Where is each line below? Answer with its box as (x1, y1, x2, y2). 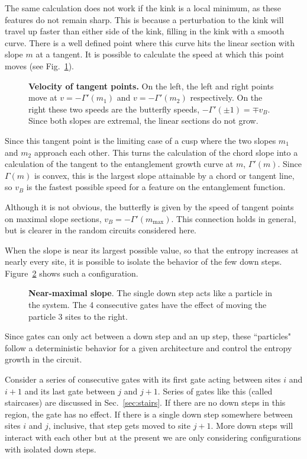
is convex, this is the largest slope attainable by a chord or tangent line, (34, 169, 295, 181)
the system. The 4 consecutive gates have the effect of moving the (28, 298, 267, 311)
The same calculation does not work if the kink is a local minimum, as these (5, 2, 282, 14)
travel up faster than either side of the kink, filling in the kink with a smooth (5, 25, 285, 37)
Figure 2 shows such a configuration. (5, 267, 138, 279)
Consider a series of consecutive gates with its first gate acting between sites (5, 373, 281, 386)
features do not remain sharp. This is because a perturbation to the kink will (5, 13, 284, 25)
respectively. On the (190, 91, 263, 104)
